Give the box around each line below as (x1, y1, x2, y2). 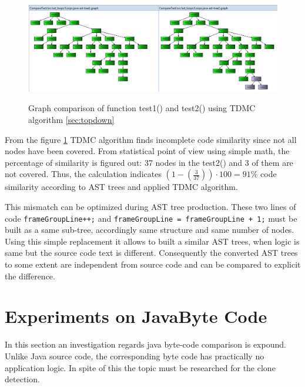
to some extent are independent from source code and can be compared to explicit (5, 258, 301, 270)
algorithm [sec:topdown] (28, 114, 115, 125)
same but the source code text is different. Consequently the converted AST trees (5, 246, 298, 259)
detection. (5, 373, 40, 385)
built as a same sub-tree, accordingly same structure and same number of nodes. (5, 223, 294, 236)
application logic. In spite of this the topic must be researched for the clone (5, 361, 276, 373)
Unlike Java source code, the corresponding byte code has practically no (5, 349, 264, 362)
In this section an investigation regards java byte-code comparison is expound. (5, 338, 286, 351)
